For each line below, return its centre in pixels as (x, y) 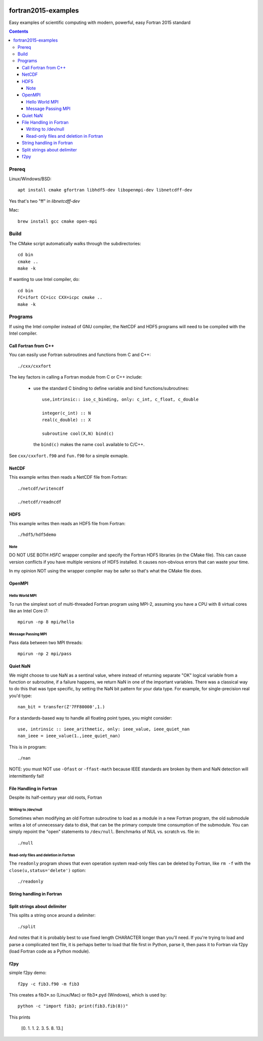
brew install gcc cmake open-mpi (57, 221)
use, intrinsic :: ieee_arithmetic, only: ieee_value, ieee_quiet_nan (104, 729)
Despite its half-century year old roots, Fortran (56, 797)
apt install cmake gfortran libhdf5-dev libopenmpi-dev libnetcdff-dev (105, 190)
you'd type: (20, 696)
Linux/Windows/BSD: (30, 179)
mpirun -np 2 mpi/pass (45, 654)
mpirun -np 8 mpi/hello (46, 622)
